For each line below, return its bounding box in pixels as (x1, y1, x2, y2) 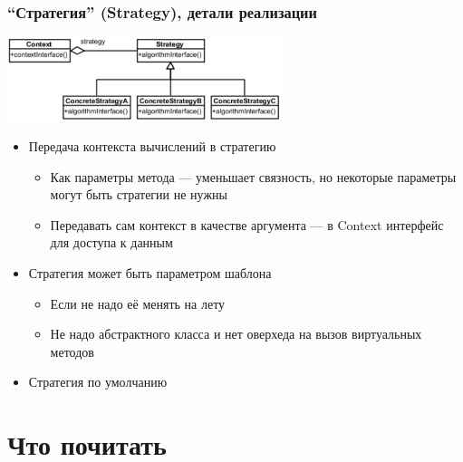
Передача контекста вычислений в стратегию (28, 136, 276, 155)
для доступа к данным (50, 233, 173, 252)
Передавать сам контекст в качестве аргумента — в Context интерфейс (50, 215, 444, 234)
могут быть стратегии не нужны (50, 185, 227, 204)
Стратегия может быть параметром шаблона (28, 263, 272, 282)
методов (50, 342, 94, 361)
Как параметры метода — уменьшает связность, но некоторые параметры (50, 167, 457, 186)
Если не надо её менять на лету (50, 294, 226, 313)
